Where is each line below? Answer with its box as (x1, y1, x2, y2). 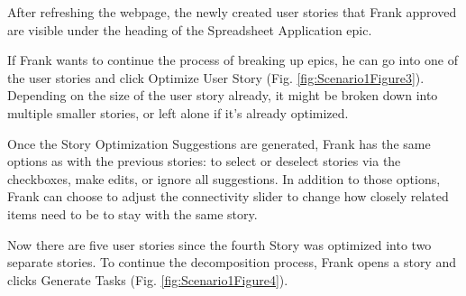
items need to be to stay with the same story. (7, 204, 258, 223)
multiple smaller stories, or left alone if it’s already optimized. (7, 103, 349, 122)
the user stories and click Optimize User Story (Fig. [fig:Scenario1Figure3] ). (7, 68, 425, 87)
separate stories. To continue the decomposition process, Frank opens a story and (7, 253, 456, 272)
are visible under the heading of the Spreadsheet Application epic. (7, 20, 372, 39)
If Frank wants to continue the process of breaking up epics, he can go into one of (7, 51, 458, 69)
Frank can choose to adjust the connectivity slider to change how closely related (7, 187, 449, 206)
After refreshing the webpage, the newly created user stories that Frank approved (7, 3, 457, 21)
